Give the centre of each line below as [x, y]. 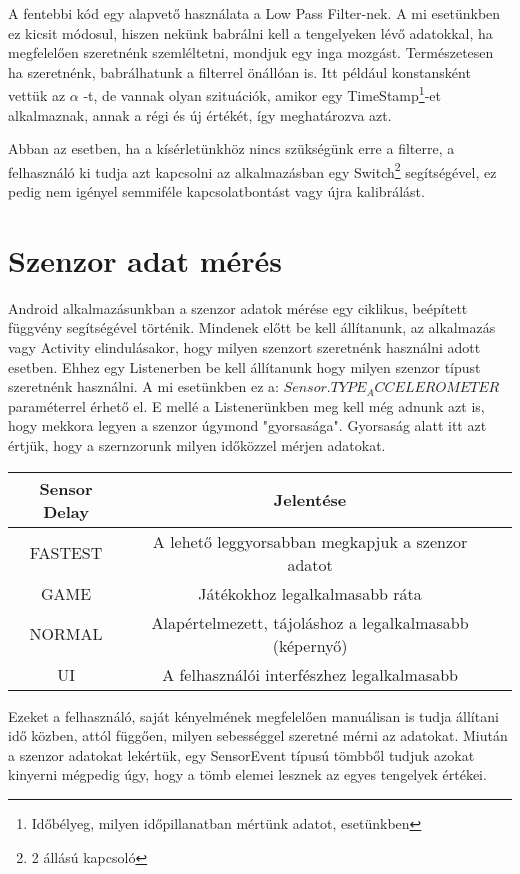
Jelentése [310, 500]
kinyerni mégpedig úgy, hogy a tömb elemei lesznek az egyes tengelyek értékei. [247, 774]
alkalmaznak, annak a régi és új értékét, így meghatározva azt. [200, 114]
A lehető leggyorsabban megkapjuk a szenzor [310, 541]
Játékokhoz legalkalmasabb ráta [310, 593]
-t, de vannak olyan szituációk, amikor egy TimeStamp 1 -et [262, 94]
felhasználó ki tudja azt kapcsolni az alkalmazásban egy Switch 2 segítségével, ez [252, 170]
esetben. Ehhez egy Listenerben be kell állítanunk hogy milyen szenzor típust [244, 366]
